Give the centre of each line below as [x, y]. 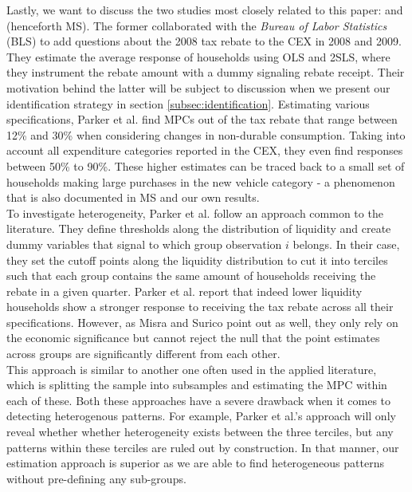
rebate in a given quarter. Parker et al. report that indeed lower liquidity [184, 291]
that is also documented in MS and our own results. [133, 197]
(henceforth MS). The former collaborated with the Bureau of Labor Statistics [197, 25]
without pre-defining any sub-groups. [96, 478]
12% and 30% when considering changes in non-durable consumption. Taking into [206, 134]
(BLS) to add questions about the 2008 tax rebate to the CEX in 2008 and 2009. [204, 41]
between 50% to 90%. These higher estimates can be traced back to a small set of [206, 165]
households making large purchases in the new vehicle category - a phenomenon [201, 181]
